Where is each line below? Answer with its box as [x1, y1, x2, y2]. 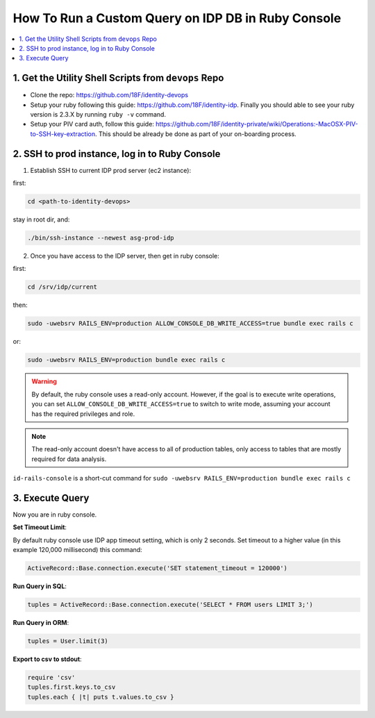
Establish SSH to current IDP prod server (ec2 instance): [30, 166, 191, 174]
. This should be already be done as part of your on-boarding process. [94, 129, 297, 138]
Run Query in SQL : [12, 582, 67, 590]
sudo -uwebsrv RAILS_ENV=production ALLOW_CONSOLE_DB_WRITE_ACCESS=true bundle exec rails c [27, 319, 353, 328]
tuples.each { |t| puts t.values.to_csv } [27, 693, 174, 701]
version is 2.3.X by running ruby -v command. [30, 110, 167, 119]
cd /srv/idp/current [27, 283, 97, 291]
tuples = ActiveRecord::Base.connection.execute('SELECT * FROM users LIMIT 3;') [27, 601, 314, 609]
